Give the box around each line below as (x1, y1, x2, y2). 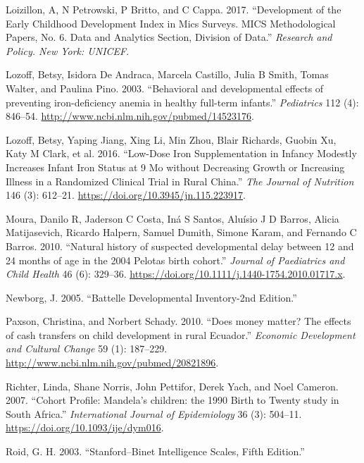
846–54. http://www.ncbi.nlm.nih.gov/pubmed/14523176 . (6, 109, 254, 123)
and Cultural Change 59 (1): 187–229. (6, 341, 168, 356)
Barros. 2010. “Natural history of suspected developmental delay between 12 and (6, 238, 354, 253)
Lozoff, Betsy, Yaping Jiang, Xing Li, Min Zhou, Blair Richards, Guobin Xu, (6, 132, 337, 147)
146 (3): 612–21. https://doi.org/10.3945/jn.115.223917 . (6, 187, 246, 202)
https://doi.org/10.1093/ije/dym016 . (6, 420, 164, 435)
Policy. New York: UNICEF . (6, 43, 130, 58)
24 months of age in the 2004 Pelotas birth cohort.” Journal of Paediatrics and (6, 252, 345, 267)
